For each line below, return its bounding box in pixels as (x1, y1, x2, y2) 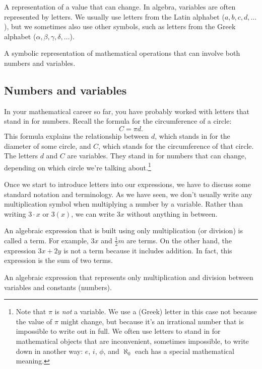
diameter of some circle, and (4, 140, 91, 151)
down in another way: (16, 345, 83, 356)
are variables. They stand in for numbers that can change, (67, 150, 246, 161)
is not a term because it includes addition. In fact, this (63, 245, 232, 255)
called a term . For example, (4, 235, 89, 245)
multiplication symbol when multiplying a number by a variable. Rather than (4, 199, 243, 209)
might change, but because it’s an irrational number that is (60, 316, 244, 326)
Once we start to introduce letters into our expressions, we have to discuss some (4, 178, 251, 189)
